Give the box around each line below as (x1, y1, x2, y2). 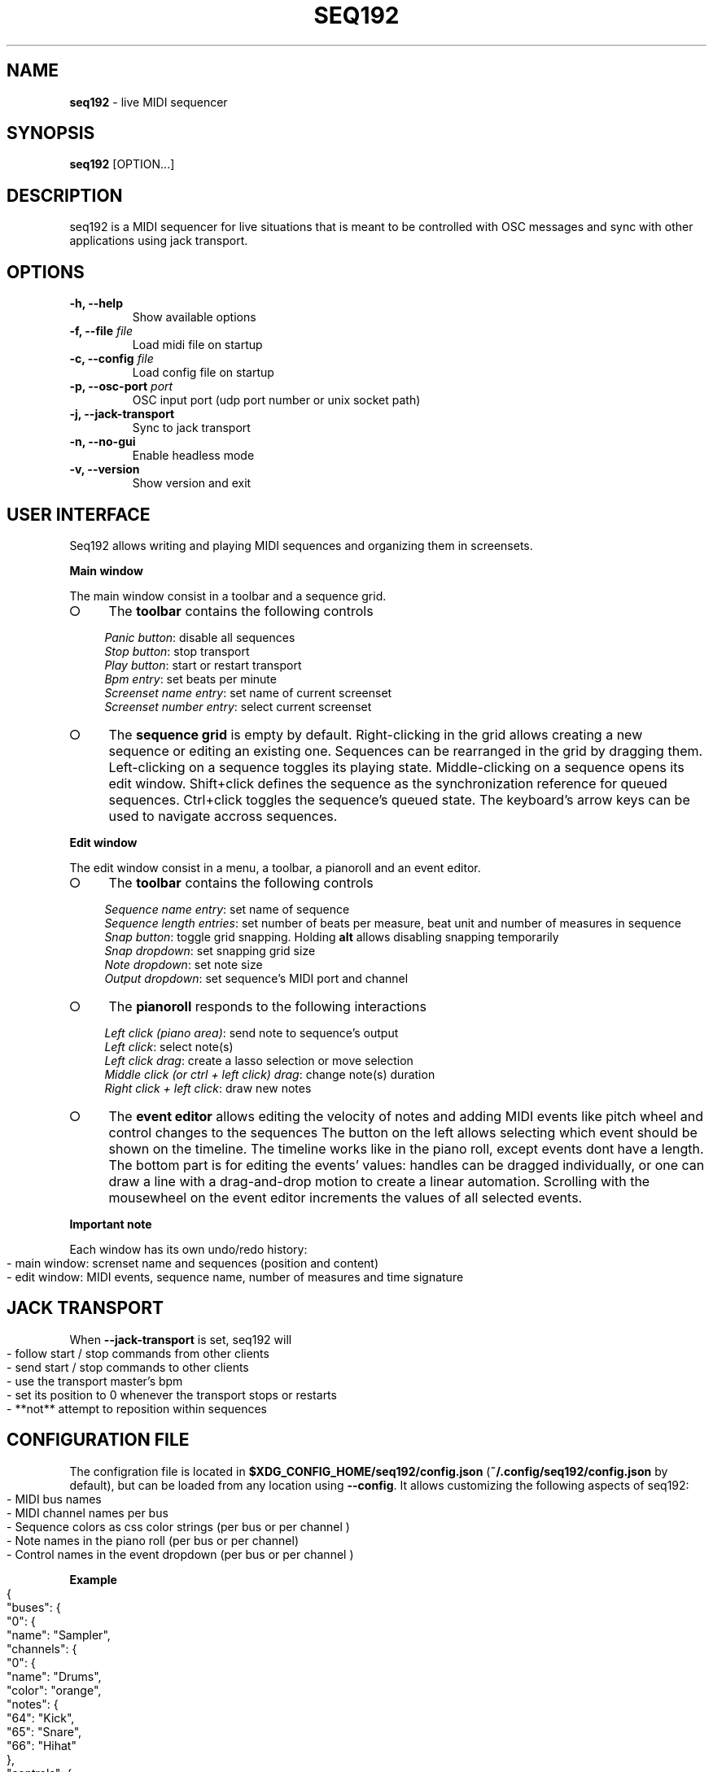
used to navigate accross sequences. (108, 807, 338, 824)
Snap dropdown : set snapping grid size (104, 943, 316, 958)
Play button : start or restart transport (104, 657, 302, 672)
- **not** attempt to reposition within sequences (7, 1401, 268, 1416)
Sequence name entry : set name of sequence (104, 901, 350, 916)
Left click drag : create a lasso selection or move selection (104, 1053, 413, 1067)
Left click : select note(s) (104, 1039, 234, 1054)
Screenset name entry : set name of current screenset (104, 685, 392, 700)
